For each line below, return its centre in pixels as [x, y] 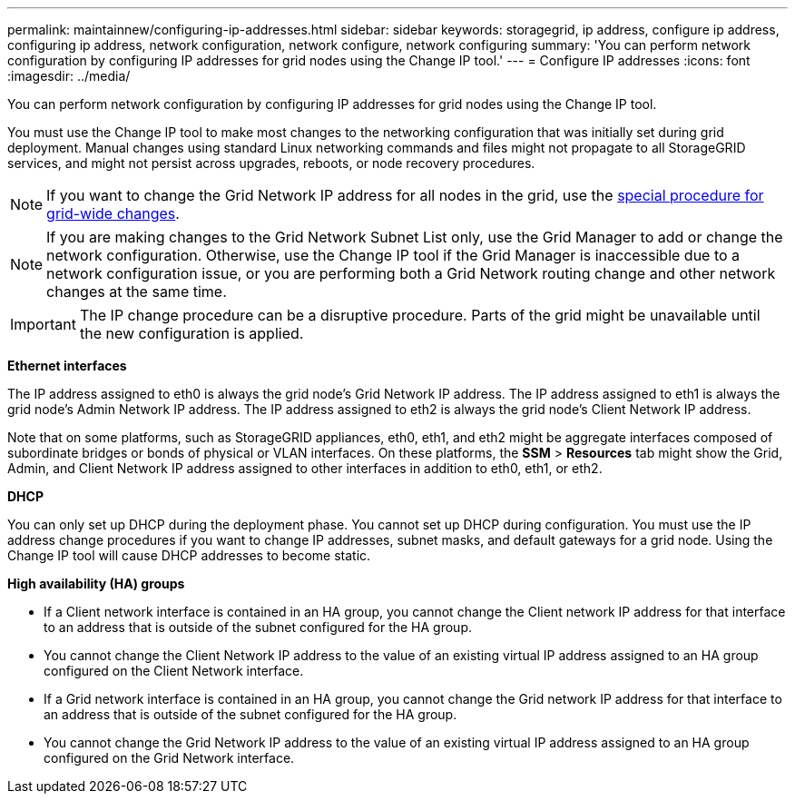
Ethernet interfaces [67, 366]
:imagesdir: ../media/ [69, 76]
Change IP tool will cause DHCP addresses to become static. [189, 555]
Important [43, 324]
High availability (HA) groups [96, 583]
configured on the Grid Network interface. [169, 758]
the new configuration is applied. [191, 333]
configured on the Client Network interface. [174, 671]
